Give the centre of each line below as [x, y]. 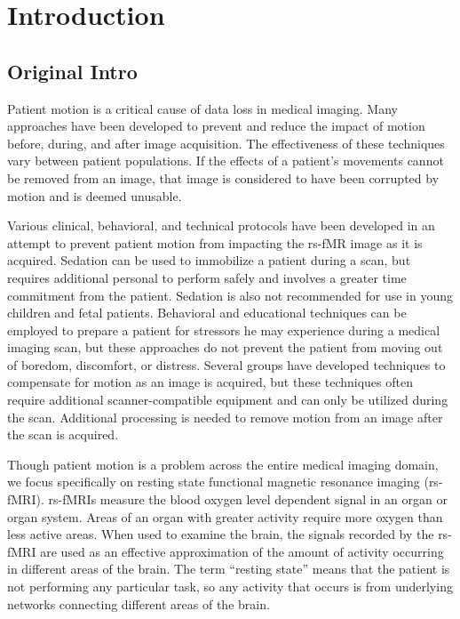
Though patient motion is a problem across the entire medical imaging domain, [223, 464]
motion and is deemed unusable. [95, 195]
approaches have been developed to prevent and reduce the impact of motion [216, 126]
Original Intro [72, 71]
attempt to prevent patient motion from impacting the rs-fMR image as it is [215, 242]
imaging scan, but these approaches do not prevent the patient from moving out [225, 347]
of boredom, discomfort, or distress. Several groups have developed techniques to [226, 364]
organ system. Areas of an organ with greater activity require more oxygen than [225, 516]
